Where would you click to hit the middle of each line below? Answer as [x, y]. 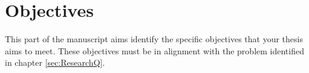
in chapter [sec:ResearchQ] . [55, 62]
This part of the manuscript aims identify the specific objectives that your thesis [154, 39]
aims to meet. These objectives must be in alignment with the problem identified [154, 50]
